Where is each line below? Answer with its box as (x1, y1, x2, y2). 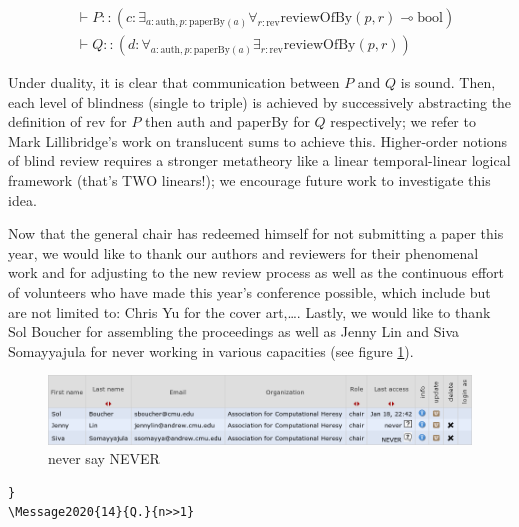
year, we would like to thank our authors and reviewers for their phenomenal (8, 242, 479, 263)
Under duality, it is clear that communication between (8, 72, 340, 93)
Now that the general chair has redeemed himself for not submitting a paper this (8, 223, 504, 244)
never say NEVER (48, 448, 160, 469)
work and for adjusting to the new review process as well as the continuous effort (8, 262, 505, 283)
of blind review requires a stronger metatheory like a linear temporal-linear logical (8, 150, 511, 171)
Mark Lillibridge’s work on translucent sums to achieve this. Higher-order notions (8, 130, 508, 151)
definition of (8, 111, 82, 132)
